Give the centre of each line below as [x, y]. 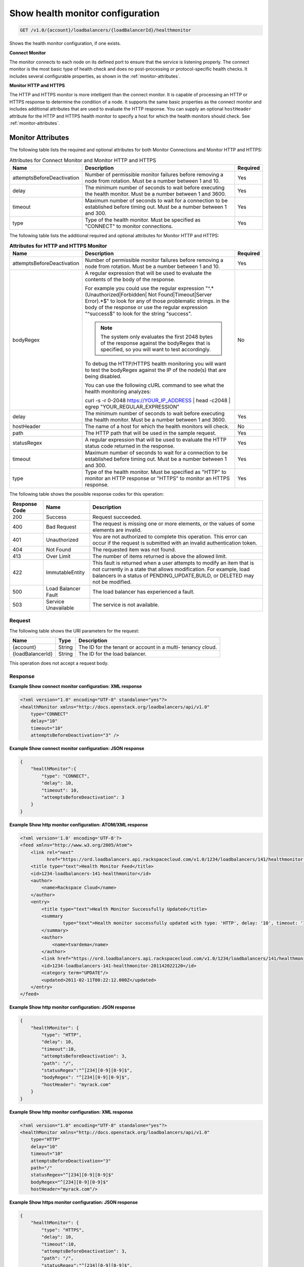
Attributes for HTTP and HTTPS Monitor [58, 246]
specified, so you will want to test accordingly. [156, 350]
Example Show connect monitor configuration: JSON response [77, 749]
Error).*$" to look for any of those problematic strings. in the [157, 301]
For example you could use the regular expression [145, 288]
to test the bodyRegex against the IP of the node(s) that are [156, 370]
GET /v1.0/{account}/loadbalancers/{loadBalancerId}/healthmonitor [106, 30]
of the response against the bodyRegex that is [155, 343]
